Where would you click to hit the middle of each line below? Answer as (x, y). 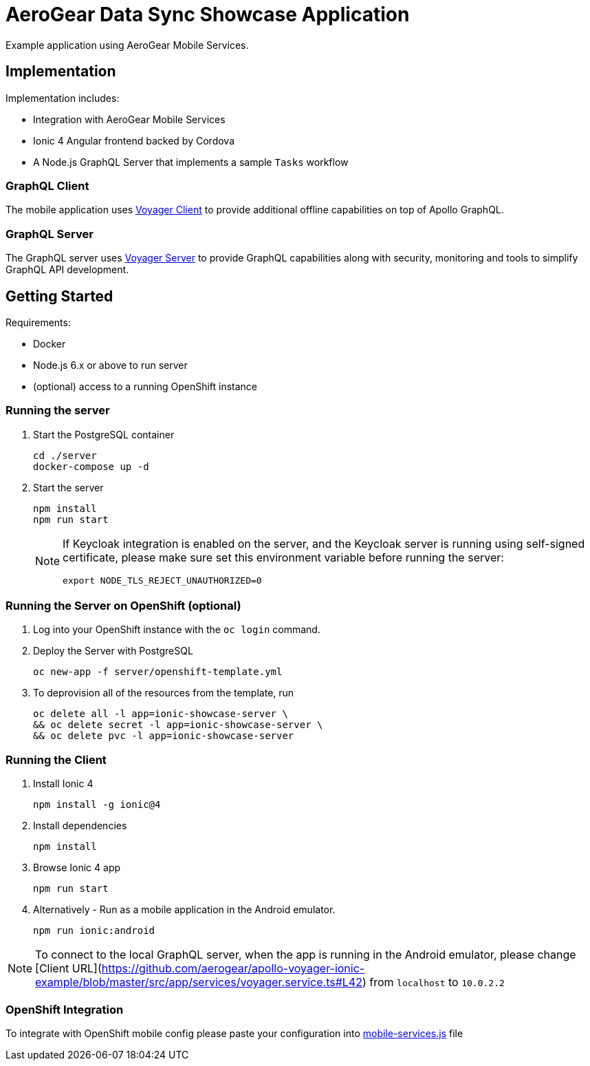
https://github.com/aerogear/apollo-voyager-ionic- (233, 969)
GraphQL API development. (67, 270)
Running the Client (56, 759)
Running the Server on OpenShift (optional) (123, 606)
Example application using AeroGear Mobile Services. (127, 45)
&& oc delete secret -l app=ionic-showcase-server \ (178, 725)
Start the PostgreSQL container (104, 434)
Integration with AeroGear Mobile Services (129, 119)
